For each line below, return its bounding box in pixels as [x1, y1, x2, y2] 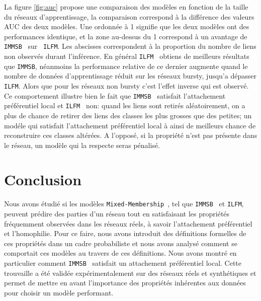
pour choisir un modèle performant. [4, 287, 114, 297]
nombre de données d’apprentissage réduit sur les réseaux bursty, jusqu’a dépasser [4, 70, 256, 81]
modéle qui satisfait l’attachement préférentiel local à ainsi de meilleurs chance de [4, 120, 256, 130]
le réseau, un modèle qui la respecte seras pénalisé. [4, 139, 160, 150]
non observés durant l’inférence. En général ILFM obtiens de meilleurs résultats [4, 51, 249, 61]
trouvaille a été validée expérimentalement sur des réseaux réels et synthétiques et [4, 267, 256, 278]
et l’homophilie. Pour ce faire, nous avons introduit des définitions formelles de [4, 228, 246, 239]
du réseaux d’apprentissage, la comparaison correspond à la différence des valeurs [4, 11, 254, 22]
